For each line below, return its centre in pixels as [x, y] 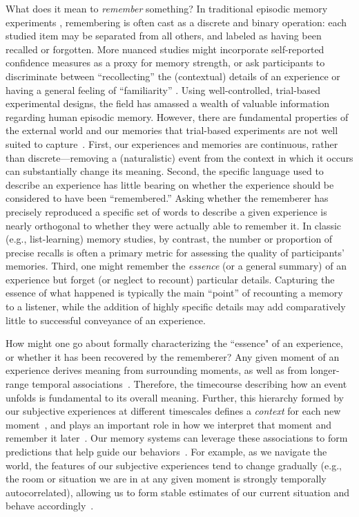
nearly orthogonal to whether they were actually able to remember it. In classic [174, 225]
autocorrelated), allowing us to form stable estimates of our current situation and [178, 492]
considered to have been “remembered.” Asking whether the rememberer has [167, 198]
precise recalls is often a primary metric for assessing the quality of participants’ [175, 252]
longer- [325, 370]
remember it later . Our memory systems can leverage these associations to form [177, 438]
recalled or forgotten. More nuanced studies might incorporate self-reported [165, 49]
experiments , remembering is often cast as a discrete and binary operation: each [176, 22]
